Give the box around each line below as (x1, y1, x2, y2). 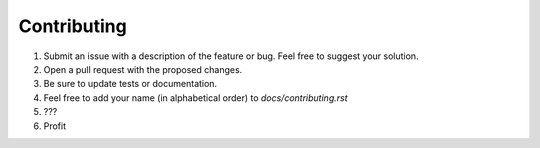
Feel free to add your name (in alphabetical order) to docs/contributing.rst (43, 91, 349, 104)
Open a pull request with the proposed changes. (43, 63, 243, 75)
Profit (43, 120, 67, 132)
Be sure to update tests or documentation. (43, 78, 218, 90)
